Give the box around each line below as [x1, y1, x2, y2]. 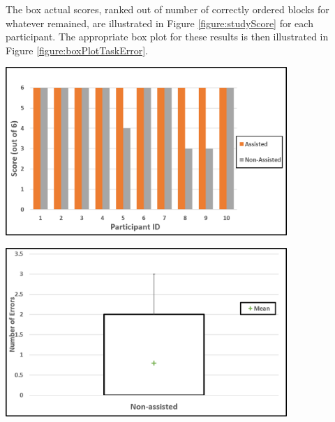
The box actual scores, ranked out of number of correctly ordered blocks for [6, 2, 329, 16]
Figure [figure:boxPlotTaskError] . [6, 42, 148, 57]
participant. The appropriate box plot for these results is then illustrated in [6, 29, 329, 44]
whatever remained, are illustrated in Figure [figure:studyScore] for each [6, 15, 313, 30]
